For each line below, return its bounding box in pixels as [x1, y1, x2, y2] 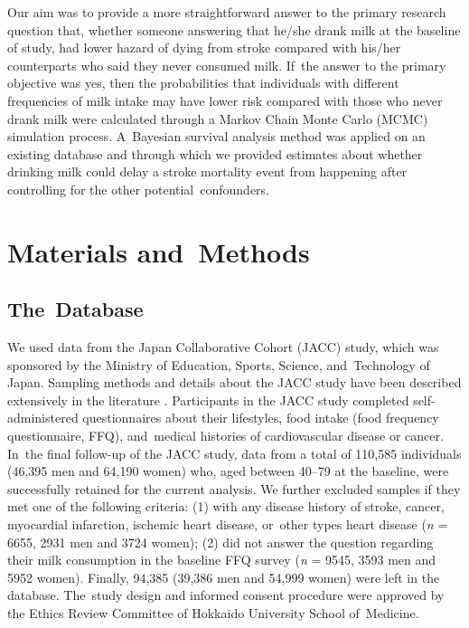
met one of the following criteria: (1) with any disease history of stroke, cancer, [7, 497, 445, 516]
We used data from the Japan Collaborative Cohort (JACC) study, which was [7, 338, 439, 357]
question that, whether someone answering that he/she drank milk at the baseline [7, 20, 461, 39]
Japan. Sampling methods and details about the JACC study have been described [7, 373, 462, 392]
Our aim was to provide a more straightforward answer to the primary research [7, 3, 446, 21]
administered [7, 408, 79, 427]
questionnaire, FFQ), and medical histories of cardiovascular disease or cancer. [7, 426, 444, 445]
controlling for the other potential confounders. [7, 179, 270, 198]
